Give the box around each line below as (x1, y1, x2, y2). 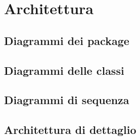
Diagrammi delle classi (4, 62, 124, 78)
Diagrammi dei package (4, 32, 129, 48)
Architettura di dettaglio (4, 122, 136, 137)
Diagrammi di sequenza (4, 92, 129, 108)
